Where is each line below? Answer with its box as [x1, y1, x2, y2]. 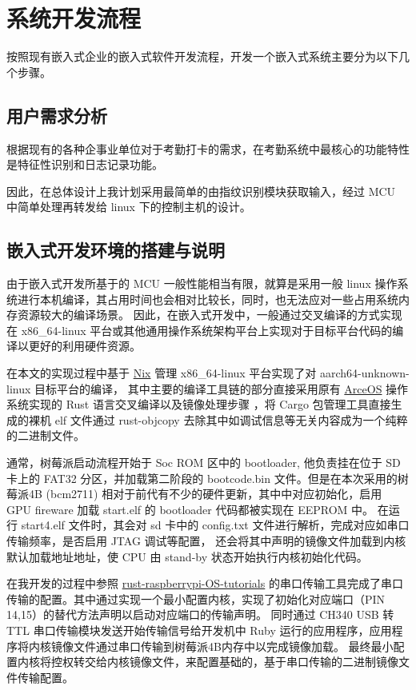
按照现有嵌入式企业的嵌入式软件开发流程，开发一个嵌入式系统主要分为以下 [6, 48, 398, 65]
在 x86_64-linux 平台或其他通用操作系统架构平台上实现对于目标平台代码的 [6, 321, 393, 338]
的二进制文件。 [6, 427, 85, 444]
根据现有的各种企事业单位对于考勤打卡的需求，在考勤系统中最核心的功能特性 [6, 140, 410, 157]
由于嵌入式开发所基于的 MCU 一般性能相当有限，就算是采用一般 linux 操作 [6, 275, 398, 292]
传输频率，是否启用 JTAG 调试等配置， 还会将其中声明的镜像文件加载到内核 [6, 532, 406, 548]
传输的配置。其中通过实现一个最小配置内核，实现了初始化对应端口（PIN [6, 590, 386, 607]
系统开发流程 [6, 2, 142, 34]
